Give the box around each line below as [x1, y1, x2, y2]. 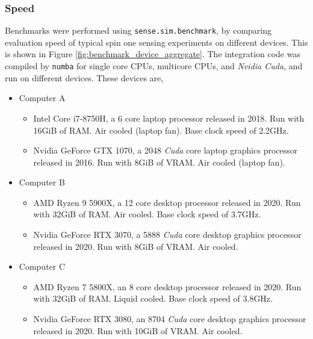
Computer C [19, 260, 66, 273]
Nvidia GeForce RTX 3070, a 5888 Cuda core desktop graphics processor [33, 228, 302, 241]
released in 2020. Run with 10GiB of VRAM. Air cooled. [33, 324, 243, 337]
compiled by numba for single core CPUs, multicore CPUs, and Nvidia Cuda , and [5, 60, 303, 72]
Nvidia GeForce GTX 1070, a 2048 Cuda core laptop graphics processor [33, 144, 298, 157]
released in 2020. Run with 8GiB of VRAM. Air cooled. [33, 240, 238, 252]
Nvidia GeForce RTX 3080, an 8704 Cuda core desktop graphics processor [33, 313, 306, 325]
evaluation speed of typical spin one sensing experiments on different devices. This [5, 36, 308, 48]
